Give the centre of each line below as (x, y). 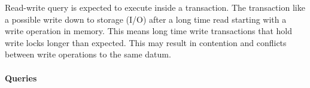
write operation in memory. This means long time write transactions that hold (149, 31)
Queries (21, 78)
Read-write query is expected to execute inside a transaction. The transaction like (155, 7)
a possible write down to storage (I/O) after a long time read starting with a (146, 19)
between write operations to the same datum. (88, 54)
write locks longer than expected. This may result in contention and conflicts (146, 42)
